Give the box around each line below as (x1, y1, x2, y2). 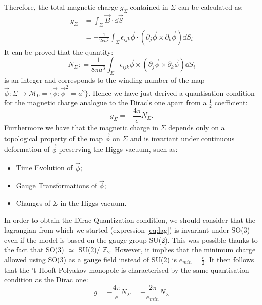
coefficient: (214, 97, 248, 108)
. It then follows (205, 254, 254, 264)
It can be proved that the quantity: (4, 46, 114, 57)
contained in (130, 2, 168, 12)
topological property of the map (4, 133, 103, 143)
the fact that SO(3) (4, 244, 64, 255)
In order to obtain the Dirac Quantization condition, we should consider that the (4, 214, 255, 225)
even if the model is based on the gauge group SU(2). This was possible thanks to (4, 234, 258, 245)
